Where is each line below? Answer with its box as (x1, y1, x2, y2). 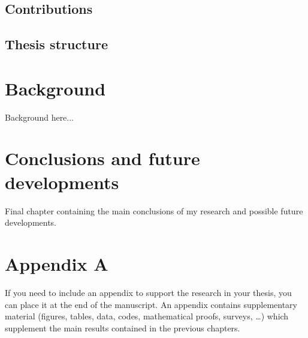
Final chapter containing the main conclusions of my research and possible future (5, 204, 303, 217)
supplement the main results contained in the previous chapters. (5, 321, 240, 334)
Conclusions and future (5, 146, 200, 171)
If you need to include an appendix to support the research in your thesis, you (5, 286, 292, 298)
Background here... (5, 110, 74, 123)
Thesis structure (5, 35, 108, 53)
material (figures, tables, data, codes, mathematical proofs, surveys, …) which (5, 310, 289, 322)
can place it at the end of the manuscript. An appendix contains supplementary (5, 298, 297, 310)
